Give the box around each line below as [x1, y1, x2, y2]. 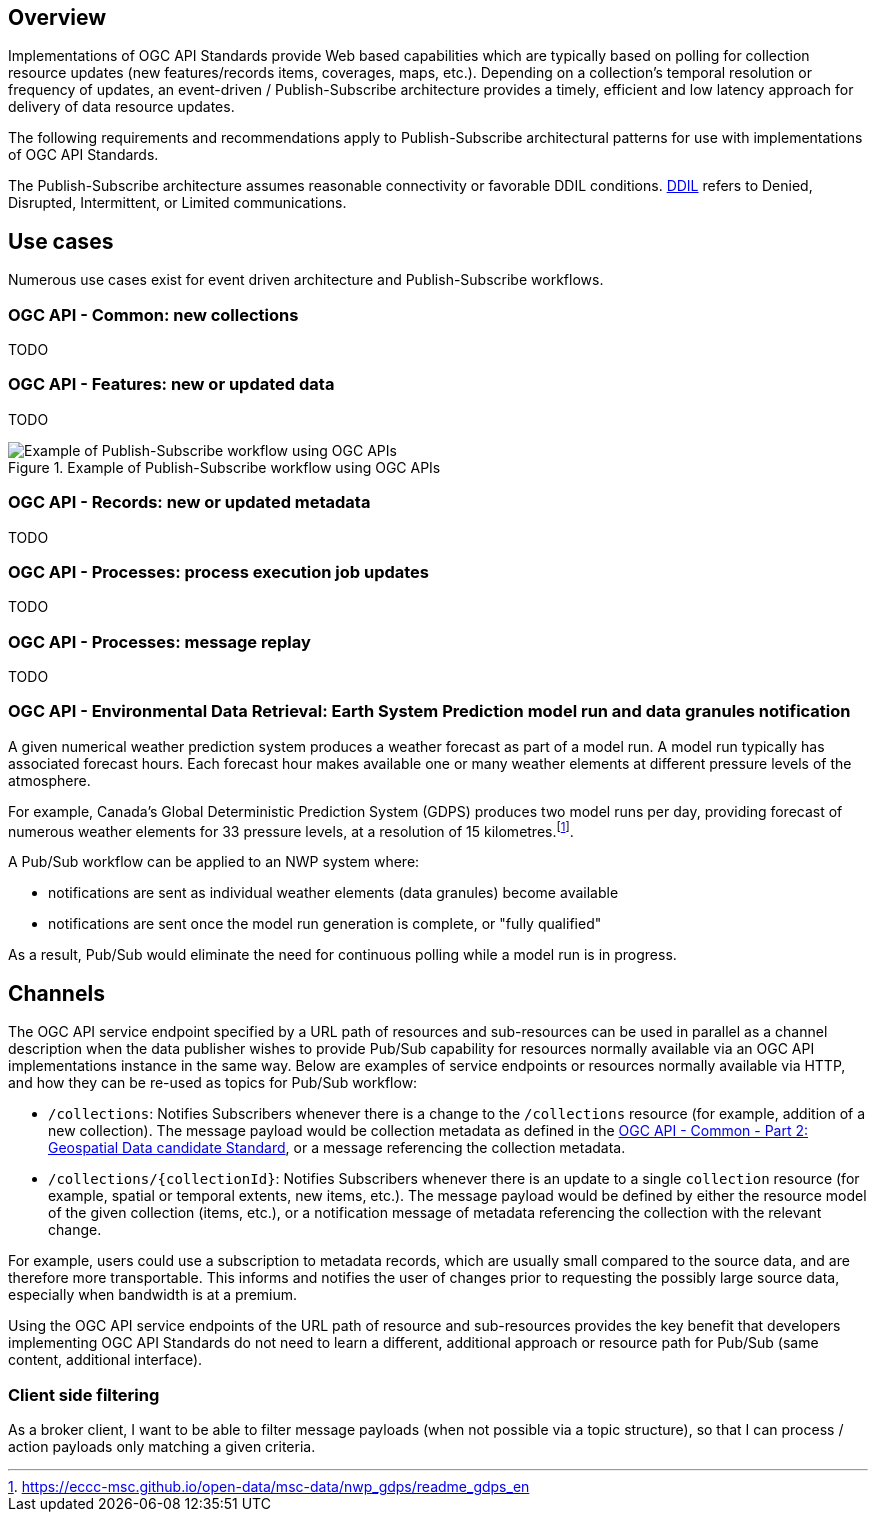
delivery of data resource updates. [8, 98, 235, 116]
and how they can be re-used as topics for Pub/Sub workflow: [8, 1074, 418, 1092]
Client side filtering [8, 1384, 160, 1405]
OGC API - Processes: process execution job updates [8, 561, 430, 582]
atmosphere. [8, 771, 91, 789]
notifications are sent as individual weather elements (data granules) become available [48, 884, 619, 902]
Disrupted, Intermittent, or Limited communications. [8, 194, 347, 212]
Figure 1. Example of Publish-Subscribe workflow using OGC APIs [8, 458, 441, 476]
